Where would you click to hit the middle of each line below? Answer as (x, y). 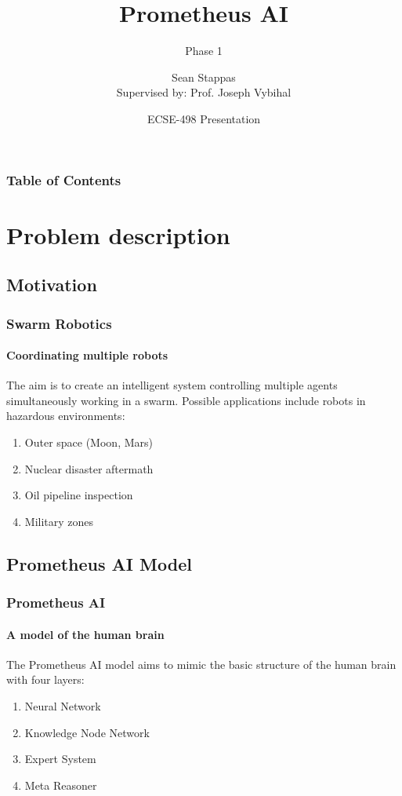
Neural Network (63, 705)
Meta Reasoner (61, 785)
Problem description (118, 234)
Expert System (60, 759)
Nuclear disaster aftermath (89, 468)
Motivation (52, 285)
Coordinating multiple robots (87, 355)
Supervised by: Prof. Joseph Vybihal (204, 92)
